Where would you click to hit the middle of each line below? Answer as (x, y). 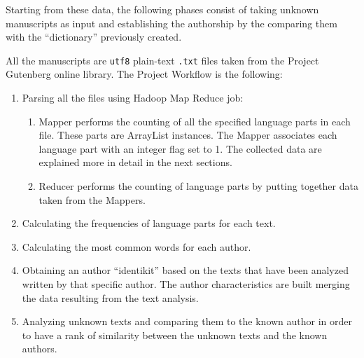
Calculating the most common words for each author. (136, 246)
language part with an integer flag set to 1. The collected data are (180, 148)
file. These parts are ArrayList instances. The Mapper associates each (188, 135)
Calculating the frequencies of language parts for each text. (149, 223)
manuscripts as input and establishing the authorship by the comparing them (171, 23)
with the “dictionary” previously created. (94, 37)
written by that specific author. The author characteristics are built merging (186, 283)
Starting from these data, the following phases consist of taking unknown (162, 9)
